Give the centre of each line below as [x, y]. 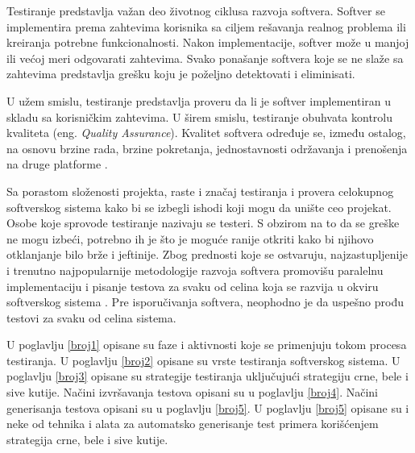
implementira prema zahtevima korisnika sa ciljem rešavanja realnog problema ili [206, 26]
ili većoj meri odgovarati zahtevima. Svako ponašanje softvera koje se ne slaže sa [205, 58]
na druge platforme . [57, 164]
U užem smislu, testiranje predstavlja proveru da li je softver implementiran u [199, 100]
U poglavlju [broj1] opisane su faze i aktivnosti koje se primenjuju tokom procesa [207, 345]
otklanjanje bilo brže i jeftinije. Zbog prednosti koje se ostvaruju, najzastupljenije [207, 254]
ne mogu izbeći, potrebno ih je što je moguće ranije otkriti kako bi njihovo [190, 238]
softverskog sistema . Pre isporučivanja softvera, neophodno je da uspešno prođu [205, 302]
